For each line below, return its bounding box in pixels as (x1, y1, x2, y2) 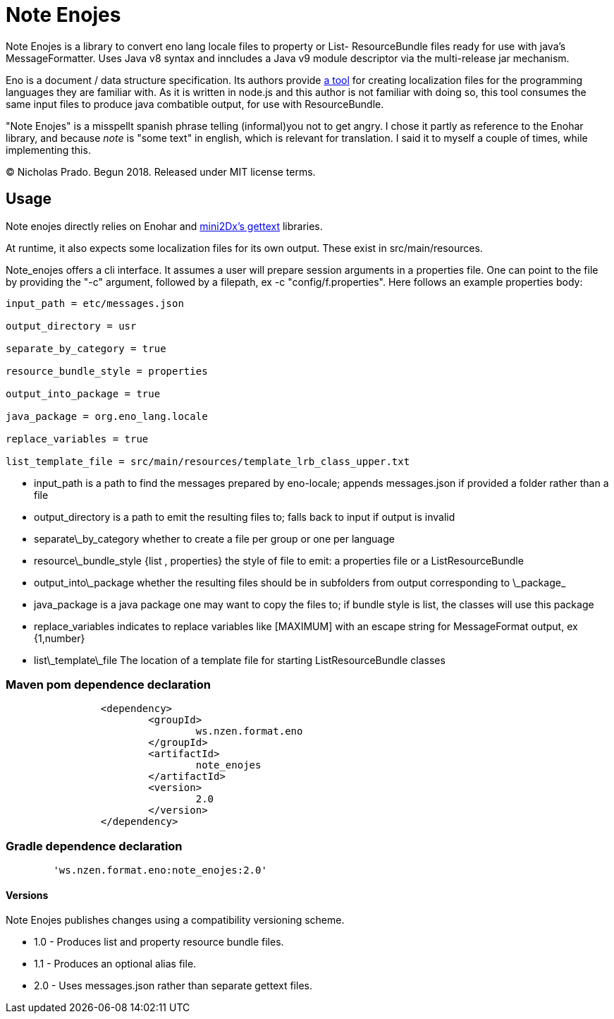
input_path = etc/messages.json (6, 297, 184, 309)
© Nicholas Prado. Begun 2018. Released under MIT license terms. (6, 165, 316, 178)
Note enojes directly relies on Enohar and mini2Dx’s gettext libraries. (6, 219, 323, 232)
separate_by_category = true (6, 342, 166, 354)
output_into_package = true (6, 387, 161, 399)
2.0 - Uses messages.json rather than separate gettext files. (34, 979, 312, 992)
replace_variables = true (6, 433, 149, 445)
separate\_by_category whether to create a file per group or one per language (34, 532, 395, 545)
